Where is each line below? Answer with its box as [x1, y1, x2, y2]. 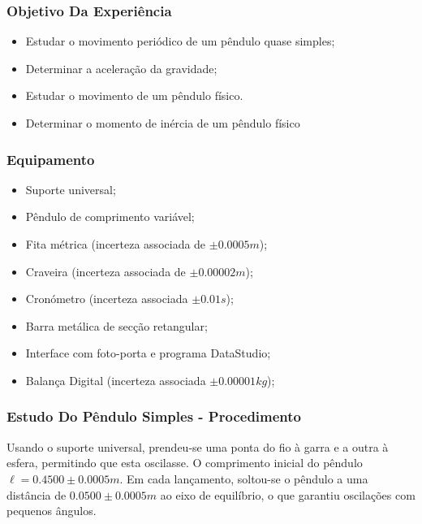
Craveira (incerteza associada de [25, 262, 186, 279]
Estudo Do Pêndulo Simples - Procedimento [6, 406, 301, 427]
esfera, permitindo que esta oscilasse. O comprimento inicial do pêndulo [6, 454, 363, 471]
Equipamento [6, 149, 95, 169]
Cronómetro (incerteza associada [25, 290, 188, 307]
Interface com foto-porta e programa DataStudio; [25, 344, 271, 362]
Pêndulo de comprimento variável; [25, 208, 195, 225]
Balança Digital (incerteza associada [25, 371, 206, 388]
